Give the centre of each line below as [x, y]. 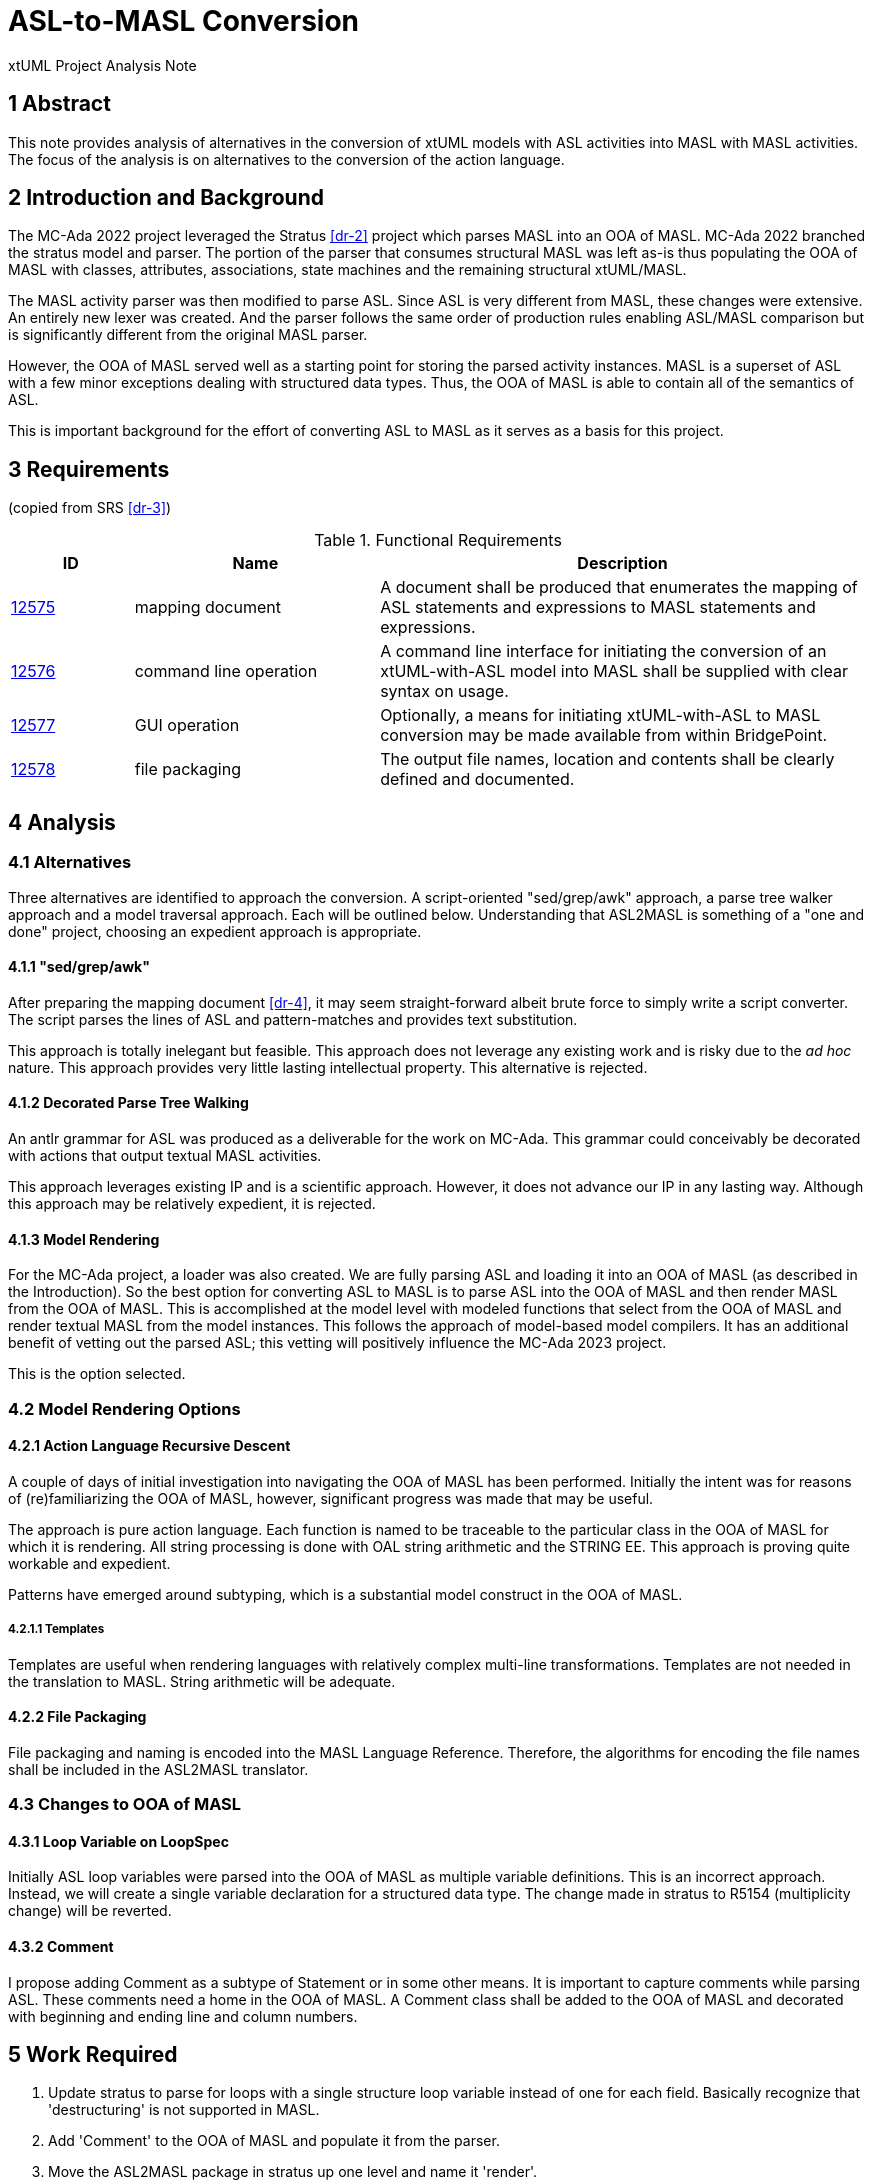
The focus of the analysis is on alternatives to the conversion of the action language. [286, 159]
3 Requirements [89, 469]
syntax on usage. [444, 691]
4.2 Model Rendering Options [124, 1408]
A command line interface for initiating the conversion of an [603, 651]
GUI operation [187, 725]
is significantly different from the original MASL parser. [188, 335]
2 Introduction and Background [166, 198]
